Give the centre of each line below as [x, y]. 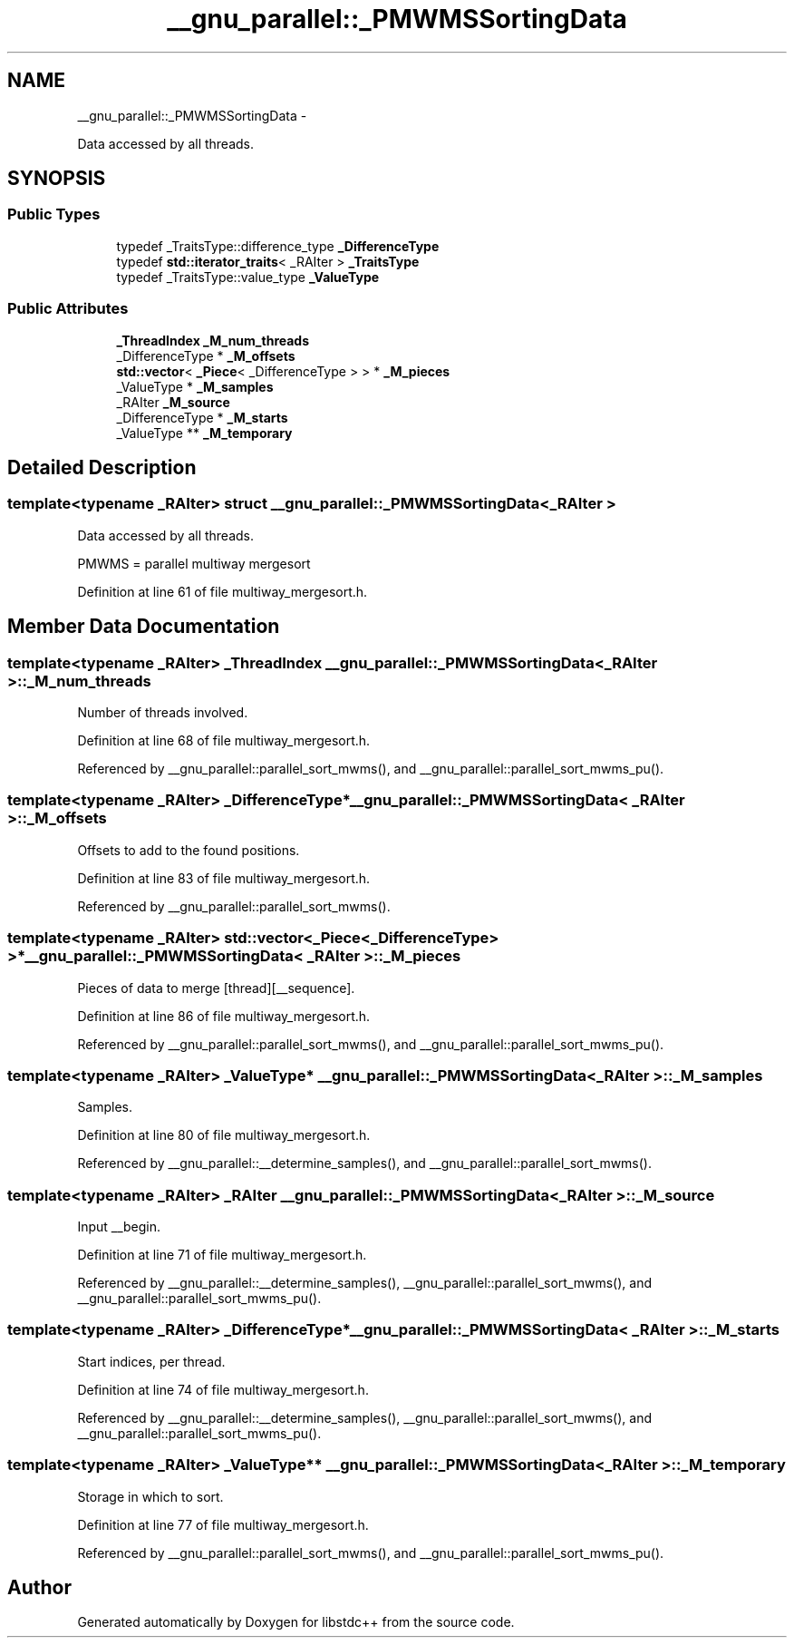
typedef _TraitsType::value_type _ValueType [248, 277]
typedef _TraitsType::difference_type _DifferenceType [278, 246]
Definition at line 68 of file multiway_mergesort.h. [224, 740]
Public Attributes [68, 309]
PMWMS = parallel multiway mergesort [194, 563]
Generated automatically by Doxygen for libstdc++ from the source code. [296, 1622]
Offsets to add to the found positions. [189, 850]
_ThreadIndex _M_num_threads [213, 340]
